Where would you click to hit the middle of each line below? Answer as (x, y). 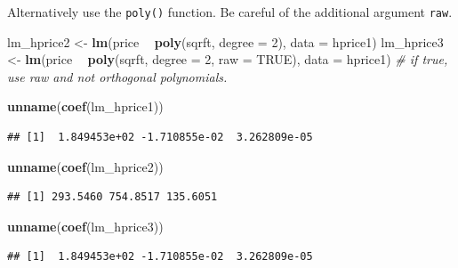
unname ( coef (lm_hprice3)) (85, 226)
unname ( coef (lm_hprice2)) (85, 166)
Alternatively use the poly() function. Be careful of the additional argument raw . (230, 12)
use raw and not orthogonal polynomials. (117, 76)
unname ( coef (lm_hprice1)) (85, 106)
